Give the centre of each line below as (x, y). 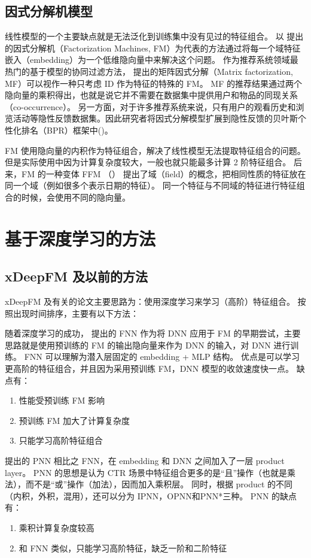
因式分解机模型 (49, 11)
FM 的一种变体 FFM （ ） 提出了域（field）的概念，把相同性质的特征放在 (164, 173)
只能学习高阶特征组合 (61, 440)
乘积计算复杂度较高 (57, 527)
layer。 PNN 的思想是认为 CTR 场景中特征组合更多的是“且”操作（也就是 (146, 472)
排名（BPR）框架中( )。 (67, 130)
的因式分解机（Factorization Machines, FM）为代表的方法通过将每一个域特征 (153, 48)
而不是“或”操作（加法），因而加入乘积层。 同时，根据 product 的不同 (159, 484)
